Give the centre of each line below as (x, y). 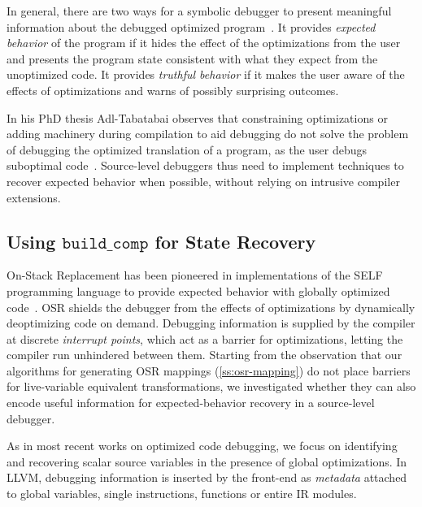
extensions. (34, 197)
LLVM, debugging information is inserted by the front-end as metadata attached (207, 477)
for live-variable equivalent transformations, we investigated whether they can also (211, 386)
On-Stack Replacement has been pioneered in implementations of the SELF (195, 275)
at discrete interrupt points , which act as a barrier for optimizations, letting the (205, 338)
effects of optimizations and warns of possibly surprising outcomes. (173, 90)
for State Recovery (235, 241)
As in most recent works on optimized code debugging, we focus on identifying (202, 446)
